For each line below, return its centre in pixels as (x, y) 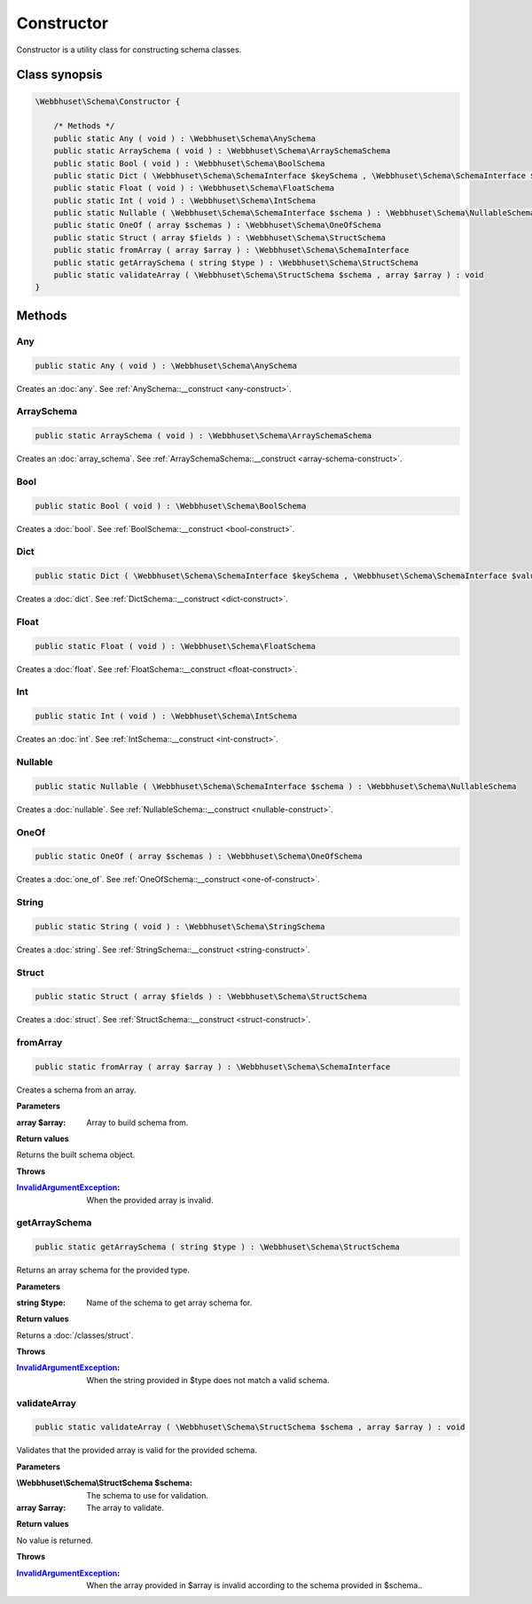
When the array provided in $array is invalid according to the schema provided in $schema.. (254, 1585)
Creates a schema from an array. (76, 1090)
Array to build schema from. (137, 1123)
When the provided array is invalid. (150, 1200)
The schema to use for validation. (147, 1495)
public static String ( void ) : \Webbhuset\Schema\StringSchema (180, 926)
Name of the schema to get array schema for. (169, 1303)
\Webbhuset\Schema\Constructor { (108, 101)
